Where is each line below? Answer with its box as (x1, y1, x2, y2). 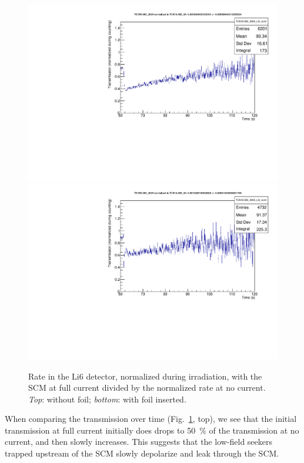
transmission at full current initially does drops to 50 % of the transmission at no (5, 424, 299, 436)
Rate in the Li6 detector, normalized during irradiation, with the (28, 370, 262, 382)
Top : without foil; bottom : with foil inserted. (28, 392, 186, 405)
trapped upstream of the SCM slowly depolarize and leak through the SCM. (5, 447, 279, 459)
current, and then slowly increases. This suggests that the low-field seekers (5, 435, 273, 448)
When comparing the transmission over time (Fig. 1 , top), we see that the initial (5, 412, 297, 425)
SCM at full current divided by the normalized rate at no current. (28, 381, 266, 394)
